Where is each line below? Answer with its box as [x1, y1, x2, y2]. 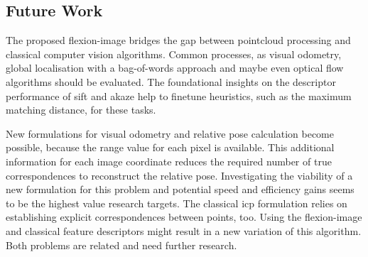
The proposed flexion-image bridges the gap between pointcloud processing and [6, 33, 351, 48]
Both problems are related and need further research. [6, 237, 237, 252]
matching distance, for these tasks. [6, 102, 156, 117]
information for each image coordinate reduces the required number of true [6, 153, 332, 168]
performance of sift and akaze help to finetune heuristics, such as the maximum [6, 88, 352, 103]
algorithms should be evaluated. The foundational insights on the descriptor [6, 74, 336, 89]
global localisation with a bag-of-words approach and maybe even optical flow [6, 60, 344, 75]
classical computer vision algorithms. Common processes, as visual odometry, [6, 46, 342, 61]
